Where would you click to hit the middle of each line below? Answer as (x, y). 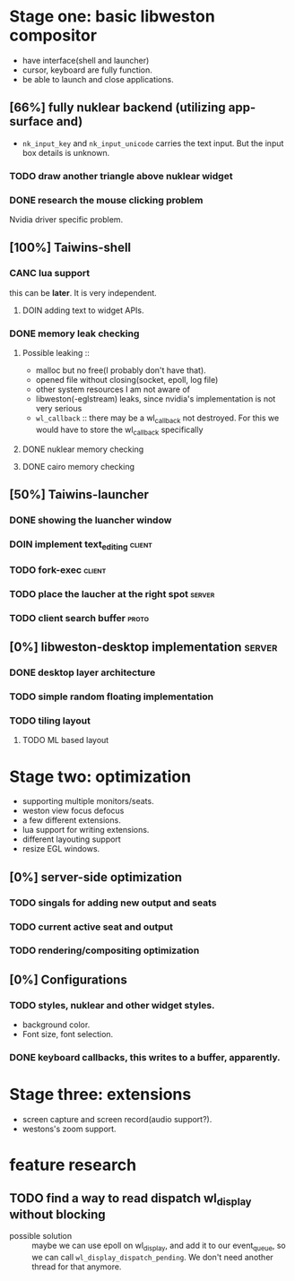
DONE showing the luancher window (91, 520)
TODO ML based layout (65, 740)
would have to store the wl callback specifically (119, 430)
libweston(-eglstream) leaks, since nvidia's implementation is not (156, 398)
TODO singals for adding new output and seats (113, 903)
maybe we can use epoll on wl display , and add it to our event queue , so (159, 1246)
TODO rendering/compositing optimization (104, 950)
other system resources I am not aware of (113, 389)
